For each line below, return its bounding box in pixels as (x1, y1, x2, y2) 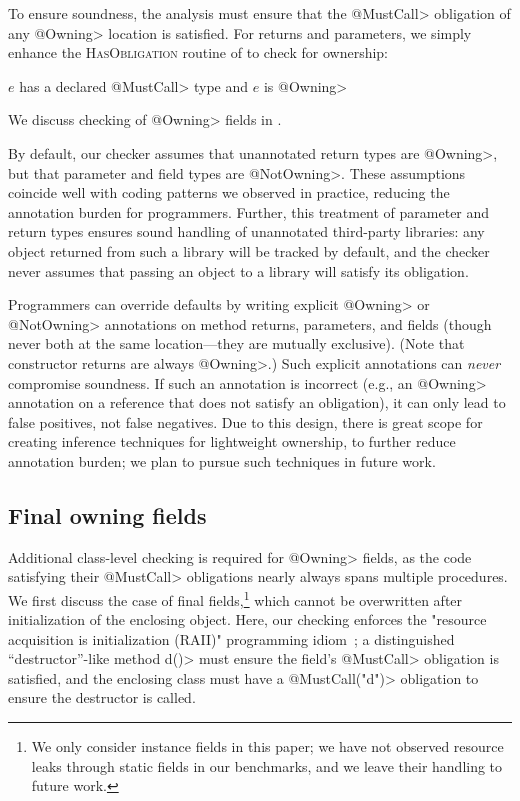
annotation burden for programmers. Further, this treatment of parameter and (8, 201, 490, 222)
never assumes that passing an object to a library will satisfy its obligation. (8, 260, 469, 281)
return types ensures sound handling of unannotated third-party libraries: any (8, 221, 485, 242)
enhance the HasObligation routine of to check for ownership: (8, 42, 389, 63)
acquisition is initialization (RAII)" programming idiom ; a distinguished (8, 628, 455, 649)
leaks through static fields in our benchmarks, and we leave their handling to (31, 755, 503, 776)
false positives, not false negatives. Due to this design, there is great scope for (8, 411, 483, 432)
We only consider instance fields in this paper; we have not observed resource (31, 736, 504, 757)
